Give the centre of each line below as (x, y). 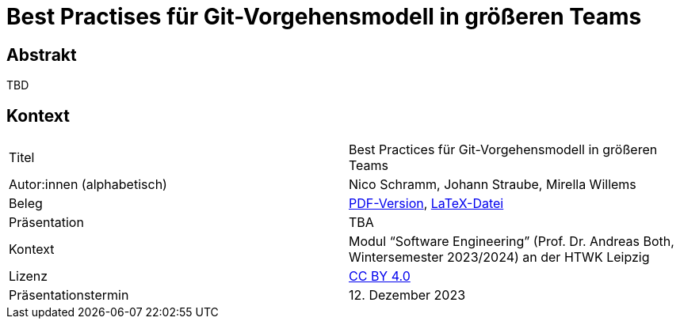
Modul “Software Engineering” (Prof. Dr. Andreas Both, (512, 242)
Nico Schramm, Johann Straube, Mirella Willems (493, 185)
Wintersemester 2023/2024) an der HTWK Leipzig (499, 257)
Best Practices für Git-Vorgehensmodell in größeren (503, 150)
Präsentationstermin (69, 295)
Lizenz (29, 276)
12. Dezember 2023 (407, 295)
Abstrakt (42, 55)
